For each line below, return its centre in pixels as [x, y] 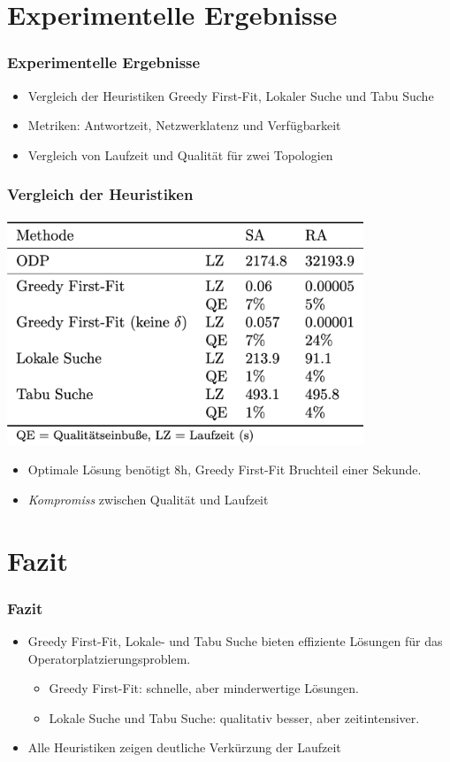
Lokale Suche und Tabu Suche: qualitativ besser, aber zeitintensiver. [234, 717]
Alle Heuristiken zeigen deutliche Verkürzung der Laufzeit [184, 747]
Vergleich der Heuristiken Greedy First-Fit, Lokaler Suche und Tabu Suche [231, 95]
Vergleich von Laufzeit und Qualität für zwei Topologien [180, 154]
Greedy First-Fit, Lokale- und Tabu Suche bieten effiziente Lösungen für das [235, 641]
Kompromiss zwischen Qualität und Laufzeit [148, 499]
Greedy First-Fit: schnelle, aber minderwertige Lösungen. [204, 688]
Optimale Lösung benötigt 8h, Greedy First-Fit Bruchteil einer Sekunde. [225, 470]
